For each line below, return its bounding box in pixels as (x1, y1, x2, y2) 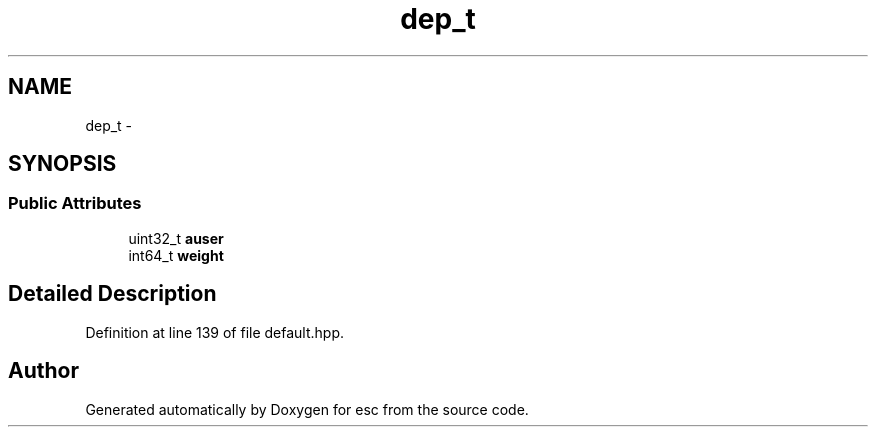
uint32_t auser (128, 229, 224, 247)
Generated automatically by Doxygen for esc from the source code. (85, 400, 529, 418)
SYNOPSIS (8, 151, 117, 177)
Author (8, 358, 79, 384)
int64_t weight (128, 246, 224, 264)
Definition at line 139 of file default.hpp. (85, 323, 345, 341)
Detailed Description (8, 281, 217, 307)
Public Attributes (8, 193, 142, 214)
